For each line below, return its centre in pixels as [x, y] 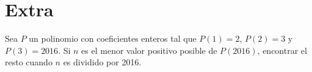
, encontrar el [282, 50]
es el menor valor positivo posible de [149, 50]
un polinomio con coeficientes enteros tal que [113, 38]
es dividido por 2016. [102, 62]
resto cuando [29, 62]
